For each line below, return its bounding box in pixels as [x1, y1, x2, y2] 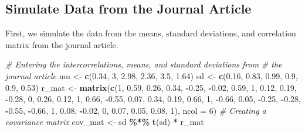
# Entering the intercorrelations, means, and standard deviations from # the [5, 58, 282, 70]
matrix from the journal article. [5, 38, 118, 50]
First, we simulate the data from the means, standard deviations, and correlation [5, 27, 296, 39]
